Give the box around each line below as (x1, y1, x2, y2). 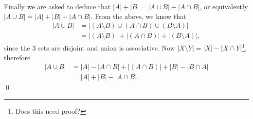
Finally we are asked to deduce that (4, 1, 111, 11)
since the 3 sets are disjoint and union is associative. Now (4, 42, 175, 52)
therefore (4, 52, 31, 62)
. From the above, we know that (90, 11, 186, 21)
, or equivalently (199, 1, 248, 11)
